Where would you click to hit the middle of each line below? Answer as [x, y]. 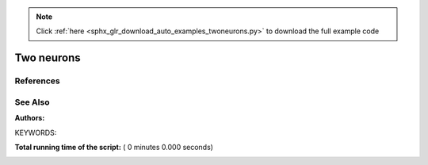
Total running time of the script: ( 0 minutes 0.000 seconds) [114, 147]
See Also [32, 102]
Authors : [30, 118]
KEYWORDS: [36, 132]
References [37, 81]
